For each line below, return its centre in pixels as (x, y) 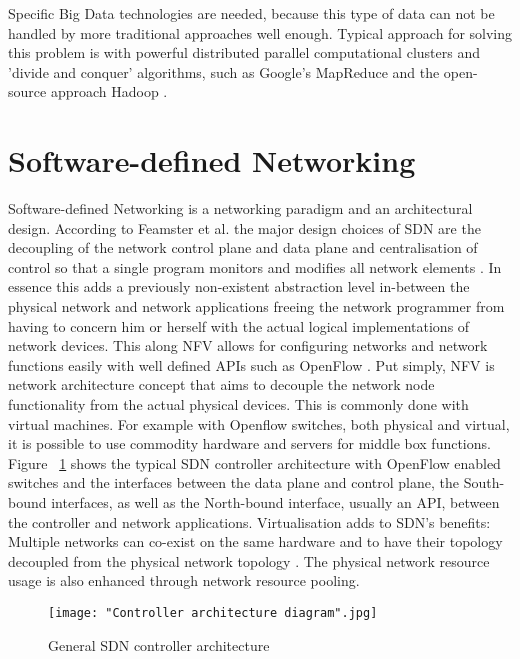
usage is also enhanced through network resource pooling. (184, 580)
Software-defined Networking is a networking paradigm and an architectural (240, 208)
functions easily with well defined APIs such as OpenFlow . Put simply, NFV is (251, 364)
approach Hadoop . (109, 91)
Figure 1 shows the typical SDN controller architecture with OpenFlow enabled (254, 462)
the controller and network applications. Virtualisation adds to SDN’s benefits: (249, 521)
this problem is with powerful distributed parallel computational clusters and (244, 52)
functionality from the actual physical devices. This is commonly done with (238, 404)
